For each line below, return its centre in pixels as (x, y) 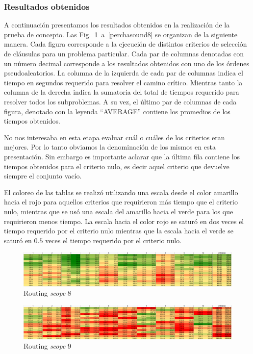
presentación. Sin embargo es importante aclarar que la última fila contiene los (122, 156)
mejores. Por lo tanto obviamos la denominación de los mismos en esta (110, 147)
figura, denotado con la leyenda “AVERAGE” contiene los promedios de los (117, 111)
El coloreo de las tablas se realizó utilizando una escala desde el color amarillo (121, 192)
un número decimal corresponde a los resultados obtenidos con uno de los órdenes (127, 63)
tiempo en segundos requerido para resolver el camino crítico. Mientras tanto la (123, 82)
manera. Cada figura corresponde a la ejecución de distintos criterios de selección (126, 44)
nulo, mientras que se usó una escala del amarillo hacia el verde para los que (119, 211)
